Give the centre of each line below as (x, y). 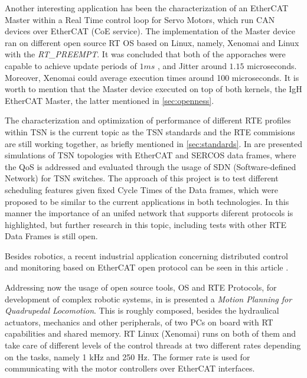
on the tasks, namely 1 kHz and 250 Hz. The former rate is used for (128, 356)
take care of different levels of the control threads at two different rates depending (153, 345)
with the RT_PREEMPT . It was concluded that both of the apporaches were (145, 54)
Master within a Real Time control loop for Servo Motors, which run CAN (140, 19)
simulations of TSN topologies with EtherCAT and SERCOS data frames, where (151, 155)
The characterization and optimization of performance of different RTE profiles (148, 120)
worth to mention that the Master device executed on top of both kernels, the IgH (153, 89)
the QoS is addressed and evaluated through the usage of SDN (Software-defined (151, 166)
